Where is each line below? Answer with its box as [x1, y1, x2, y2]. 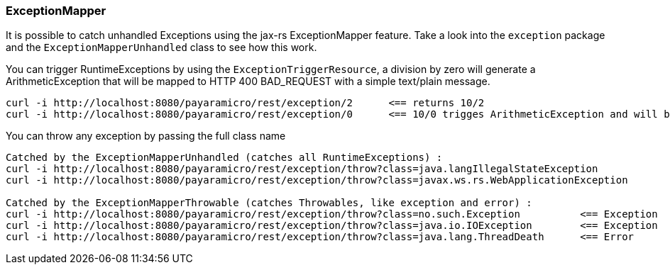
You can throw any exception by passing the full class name [6, 130, 286, 142]
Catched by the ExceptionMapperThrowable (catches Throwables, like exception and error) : [6, 197, 532, 209]
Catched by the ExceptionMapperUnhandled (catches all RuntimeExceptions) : [6, 152, 443, 164]
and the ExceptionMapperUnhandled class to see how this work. [6, 41, 317, 54]
